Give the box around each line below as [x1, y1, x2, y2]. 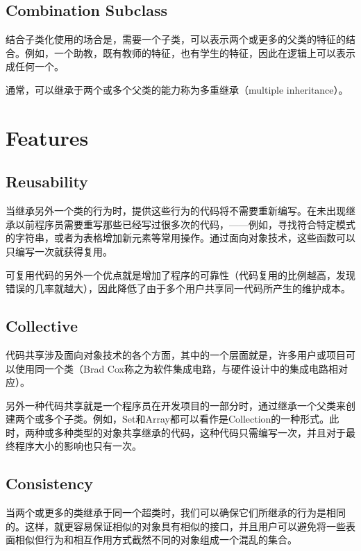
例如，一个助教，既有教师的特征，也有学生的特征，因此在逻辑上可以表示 [24, 45, 355, 60]
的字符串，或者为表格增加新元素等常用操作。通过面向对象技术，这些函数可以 [6, 230, 355, 245]
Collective [6, 315, 78, 337]
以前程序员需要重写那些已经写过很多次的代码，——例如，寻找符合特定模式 [15, 217, 355, 231]
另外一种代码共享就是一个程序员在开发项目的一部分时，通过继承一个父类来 [6, 398, 346, 412]
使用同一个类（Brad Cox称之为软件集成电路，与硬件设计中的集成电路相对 [15, 361, 348, 375]
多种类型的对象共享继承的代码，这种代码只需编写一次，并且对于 [53, 425, 346, 439]
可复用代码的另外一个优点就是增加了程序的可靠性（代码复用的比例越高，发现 [6, 267, 355, 282]
